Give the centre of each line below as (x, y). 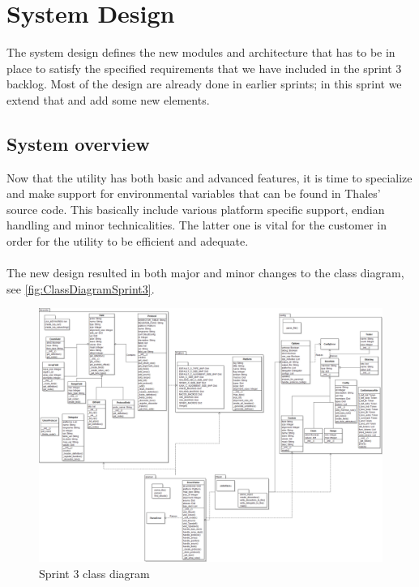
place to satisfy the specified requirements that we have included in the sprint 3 (204, 68)
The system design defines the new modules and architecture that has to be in (201, 52)
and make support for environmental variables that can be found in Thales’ (194, 193)
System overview (78, 143)
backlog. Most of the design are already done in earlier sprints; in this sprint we (204, 84)
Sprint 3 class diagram (94, 574)
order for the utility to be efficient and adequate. (128, 241)
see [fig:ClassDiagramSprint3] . (81, 288)
